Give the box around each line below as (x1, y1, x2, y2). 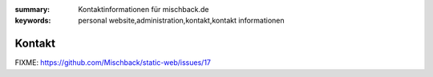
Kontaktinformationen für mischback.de (78, 5, 209, 14)
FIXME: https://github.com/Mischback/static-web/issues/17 (14, 58, 212, 67)
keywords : (14, 16, 51, 26)
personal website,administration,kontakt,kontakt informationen (78, 16, 285, 26)
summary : (14, 5, 51, 14)
